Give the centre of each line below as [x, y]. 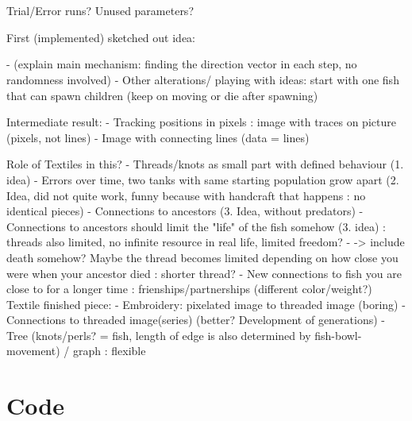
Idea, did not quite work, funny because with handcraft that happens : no [186, 195]
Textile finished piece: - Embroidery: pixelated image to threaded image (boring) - [206, 304]
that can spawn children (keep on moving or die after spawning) [162, 95]
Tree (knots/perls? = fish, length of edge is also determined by [159, 335]
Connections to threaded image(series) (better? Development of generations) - [196, 320]
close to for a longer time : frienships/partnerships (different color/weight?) [189, 289]
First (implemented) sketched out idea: [101, 37]
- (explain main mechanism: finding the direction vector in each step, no [182, 64]
